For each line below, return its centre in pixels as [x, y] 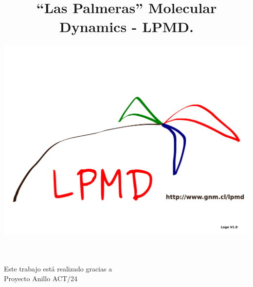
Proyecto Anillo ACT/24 [41, 278]
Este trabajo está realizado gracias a [58, 269]
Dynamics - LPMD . [126, 27]
